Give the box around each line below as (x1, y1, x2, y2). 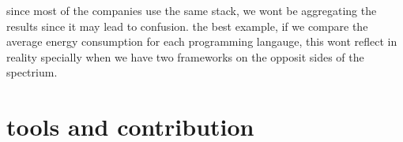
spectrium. (6, 64, 58, 80)
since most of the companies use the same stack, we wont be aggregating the (6, 2, 377, 18)
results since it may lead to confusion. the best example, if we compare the (6, 17, 368, 34)
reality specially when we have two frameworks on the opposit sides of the (6, 48, 364, 65)
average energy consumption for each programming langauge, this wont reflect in (6, 33, 397, 50)
